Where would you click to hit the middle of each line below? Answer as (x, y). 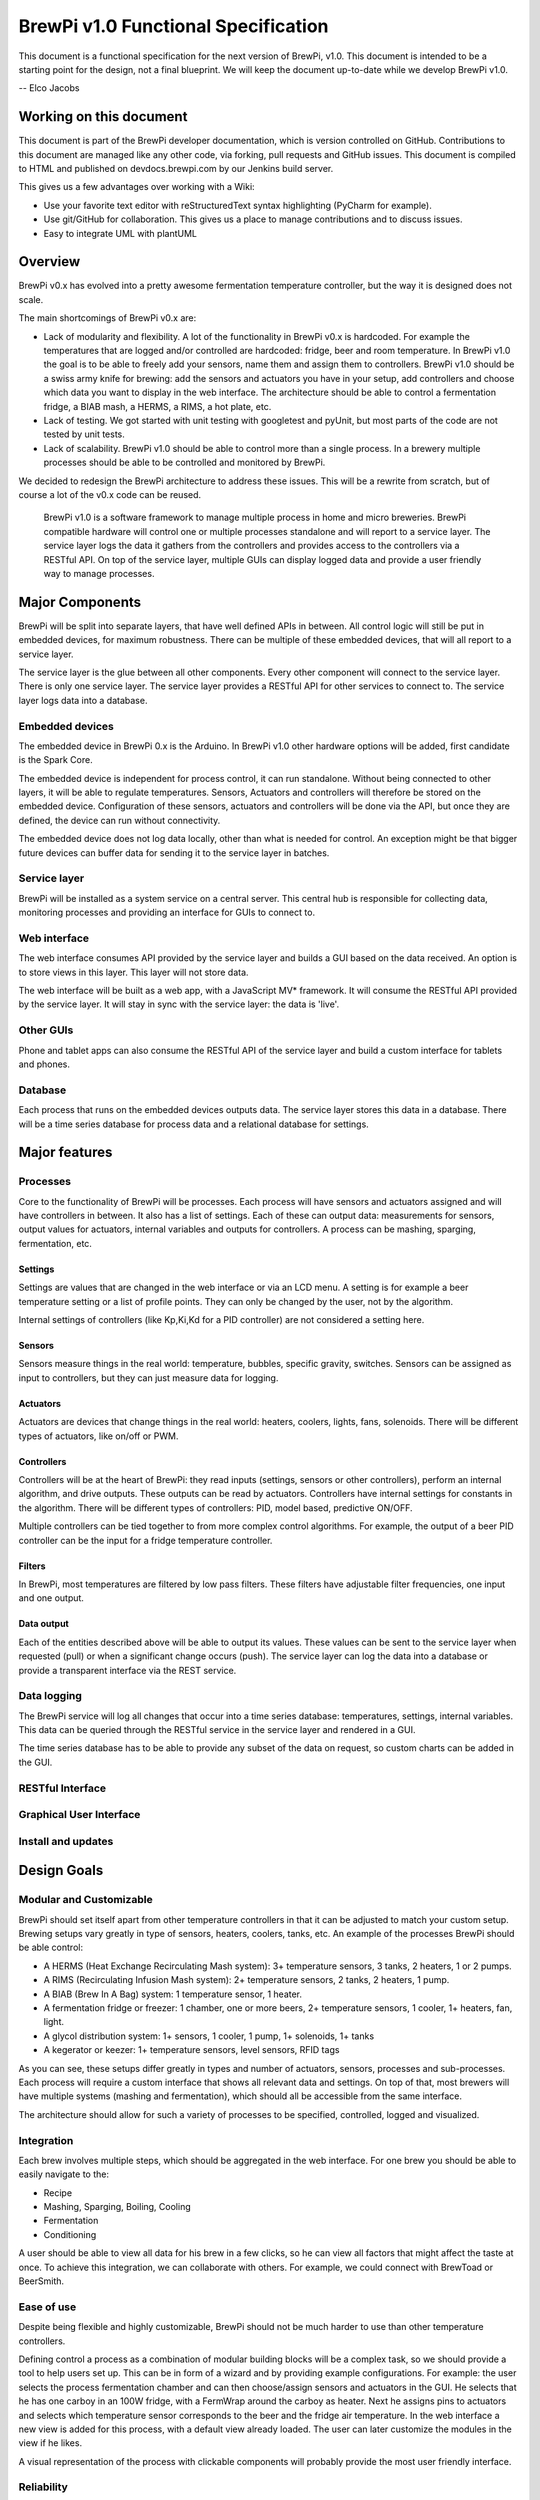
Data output (43, 1624)
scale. (31, 299)
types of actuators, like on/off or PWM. (98, 1436)
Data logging (50, 1696)
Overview (49, 261)
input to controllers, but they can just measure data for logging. (148, 1377)
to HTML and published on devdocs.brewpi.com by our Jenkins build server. (176, 169)
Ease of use (47, 2307)
